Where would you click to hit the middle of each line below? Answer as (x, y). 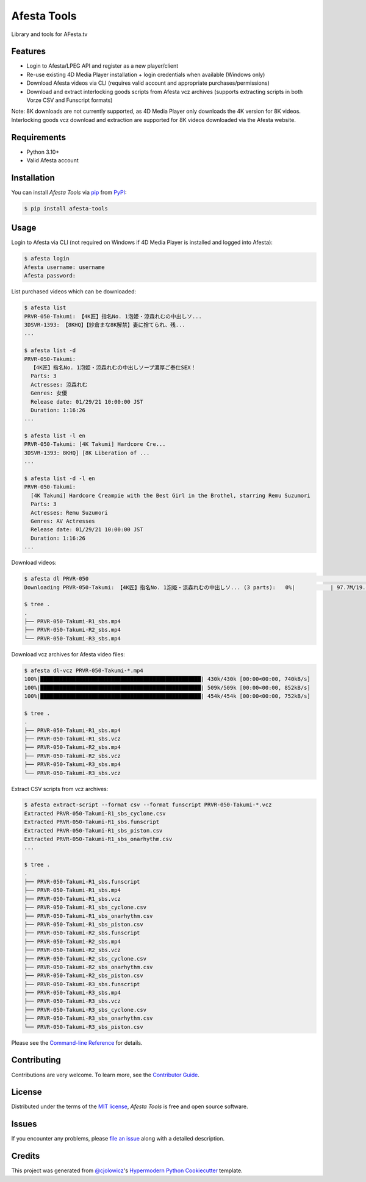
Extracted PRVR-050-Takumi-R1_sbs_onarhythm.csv (98, 839)
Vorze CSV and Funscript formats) (70, 100)
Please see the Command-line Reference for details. (77, 1042)
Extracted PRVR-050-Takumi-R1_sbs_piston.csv (93, 830)
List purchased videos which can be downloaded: (74, 292)
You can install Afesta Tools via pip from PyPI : (69, 192)
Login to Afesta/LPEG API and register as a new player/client (102, 66)
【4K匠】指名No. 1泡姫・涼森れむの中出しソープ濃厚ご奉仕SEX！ (113, 367)
